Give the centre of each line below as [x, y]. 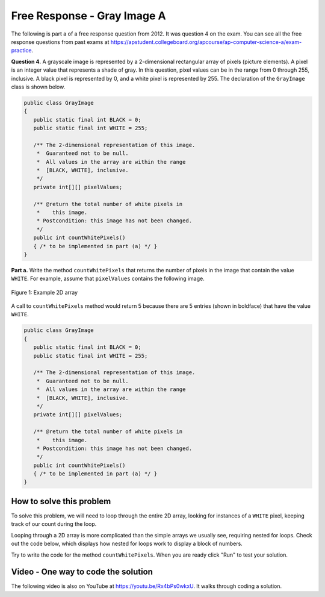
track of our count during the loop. [54, 524]
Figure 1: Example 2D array [45, 292]
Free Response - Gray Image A [88, 16]
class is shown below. [38, 87]
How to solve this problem [61, 501]
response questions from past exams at [60, 42]
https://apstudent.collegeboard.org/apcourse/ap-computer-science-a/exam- [206, 42]
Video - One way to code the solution [82, 572]
